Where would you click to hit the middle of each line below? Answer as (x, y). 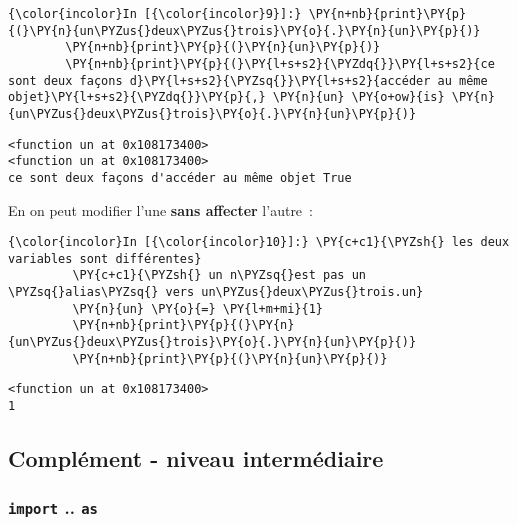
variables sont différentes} (105, 258)
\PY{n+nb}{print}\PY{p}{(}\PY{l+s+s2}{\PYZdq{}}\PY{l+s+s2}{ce (280, 63)
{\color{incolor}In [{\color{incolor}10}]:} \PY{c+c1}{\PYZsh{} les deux (259, 242)
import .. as (53, 507)
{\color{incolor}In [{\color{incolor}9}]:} (155, 14)
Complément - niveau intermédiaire (196, 458)
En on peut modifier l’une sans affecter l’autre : (160, 209)
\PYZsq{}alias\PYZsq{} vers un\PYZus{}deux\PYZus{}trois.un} (216, 292)
